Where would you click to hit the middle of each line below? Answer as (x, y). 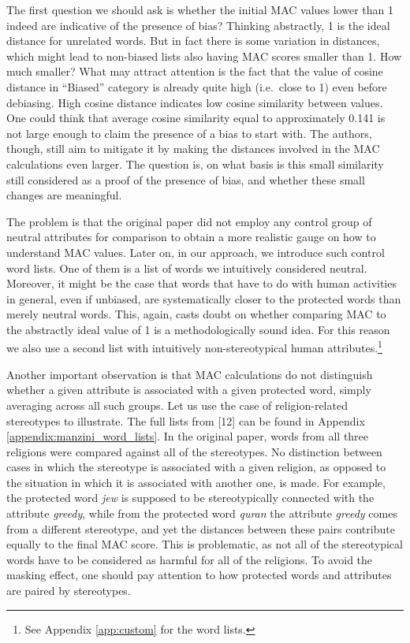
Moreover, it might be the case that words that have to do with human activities (201, 283)
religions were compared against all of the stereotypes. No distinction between (194, 451)
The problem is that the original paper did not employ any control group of (189, 221)
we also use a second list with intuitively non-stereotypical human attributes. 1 (194, 347)
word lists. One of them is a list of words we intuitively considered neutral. (187, 268)
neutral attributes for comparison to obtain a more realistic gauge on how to (191, 237)
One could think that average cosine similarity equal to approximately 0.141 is (196, 118)
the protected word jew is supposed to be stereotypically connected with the (190, 498)
